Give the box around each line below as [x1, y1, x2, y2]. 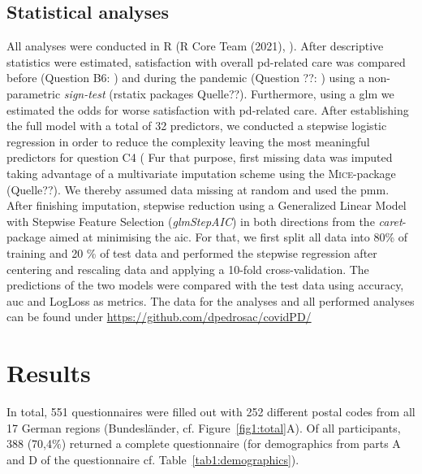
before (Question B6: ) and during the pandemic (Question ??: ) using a [6, 69, 365, 86]
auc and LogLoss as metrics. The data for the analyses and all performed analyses [6, 292, 415, 309]
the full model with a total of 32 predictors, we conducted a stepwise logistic [6, 117, 387, 134]
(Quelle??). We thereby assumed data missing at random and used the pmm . [6, 180, 390, 198]
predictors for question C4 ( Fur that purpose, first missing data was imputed [6, 149, 393, 166]
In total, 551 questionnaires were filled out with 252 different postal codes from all [6, 403, 416, 420]
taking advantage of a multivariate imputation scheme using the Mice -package [6, 164, 396, 181]
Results [6, 356, 91, 389]
